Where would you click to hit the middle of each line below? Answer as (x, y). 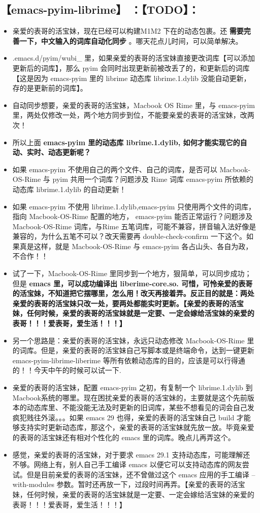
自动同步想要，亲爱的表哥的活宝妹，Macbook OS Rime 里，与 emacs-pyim (134, 105)
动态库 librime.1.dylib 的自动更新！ (69, 189)
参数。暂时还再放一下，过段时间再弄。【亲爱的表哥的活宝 (151, 484)
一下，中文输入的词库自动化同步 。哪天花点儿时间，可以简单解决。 (131, 40)
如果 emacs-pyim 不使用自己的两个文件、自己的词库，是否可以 (115, 169)
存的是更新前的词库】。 (50, 88)
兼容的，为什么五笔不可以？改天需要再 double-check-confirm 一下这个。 (129, 236)
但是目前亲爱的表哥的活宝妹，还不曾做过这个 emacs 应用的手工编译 (138, 474)
